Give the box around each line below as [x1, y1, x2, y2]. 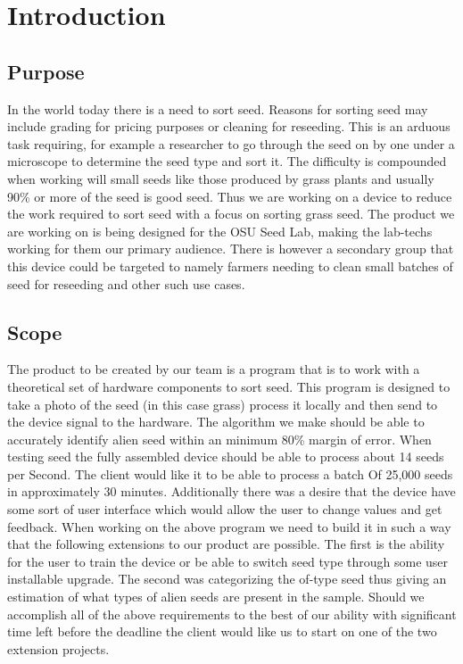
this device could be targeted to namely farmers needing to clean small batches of [7, 256, 453, 275]
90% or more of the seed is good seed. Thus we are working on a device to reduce [7, 187, 452, 205]
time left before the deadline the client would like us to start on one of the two [7, 622, 437, 641]
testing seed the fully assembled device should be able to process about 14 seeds [7, 447, 444, 466]
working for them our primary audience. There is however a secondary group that [7, 239, 454, 258]
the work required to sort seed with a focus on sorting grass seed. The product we [7, 204, 455, 223]
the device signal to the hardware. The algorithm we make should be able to [7, 412, 425, 431]
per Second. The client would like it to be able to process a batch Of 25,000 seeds [7, 464, 453, 483]
